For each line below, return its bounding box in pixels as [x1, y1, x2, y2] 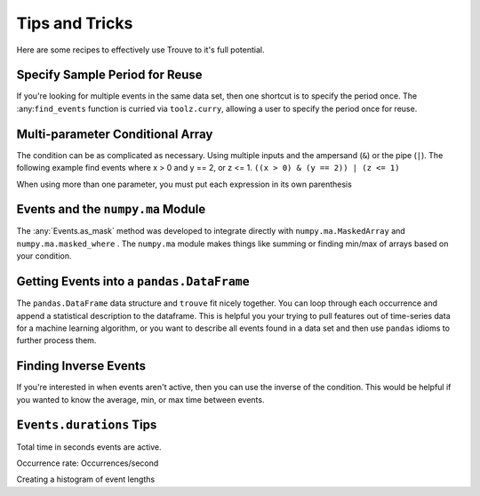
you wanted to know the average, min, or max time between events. [16, 394, 265, 404]
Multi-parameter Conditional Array [16, 126, 213, 141]
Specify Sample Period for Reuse [16, 68, 204, 83]
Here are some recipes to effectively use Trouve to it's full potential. [16, 44, 265, 55]
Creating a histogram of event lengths [16, 474, 156, 484]
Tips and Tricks [16, 13, 133, 33]
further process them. [16, 335, 97, 346]
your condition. [16, 251, 72, 261]
